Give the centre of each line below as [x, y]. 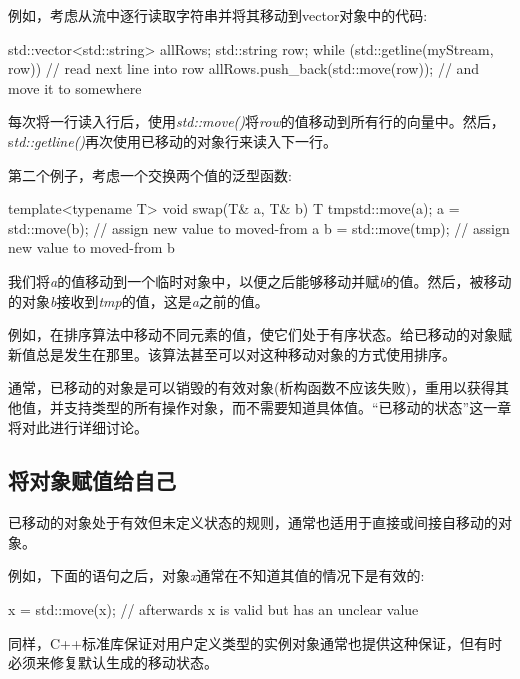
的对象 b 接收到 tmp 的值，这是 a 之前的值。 [138, 300]
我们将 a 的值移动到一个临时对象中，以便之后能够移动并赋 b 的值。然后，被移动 [260, 280]
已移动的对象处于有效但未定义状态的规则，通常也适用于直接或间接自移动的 [253, 522]
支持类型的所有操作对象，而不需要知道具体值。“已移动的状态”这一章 [287, 406]
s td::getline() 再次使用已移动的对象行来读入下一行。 [173, 140]
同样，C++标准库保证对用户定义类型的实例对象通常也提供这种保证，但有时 [255, 642]
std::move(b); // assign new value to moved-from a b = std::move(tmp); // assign [259, 227]
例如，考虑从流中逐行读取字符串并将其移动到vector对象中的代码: [218, 15]
